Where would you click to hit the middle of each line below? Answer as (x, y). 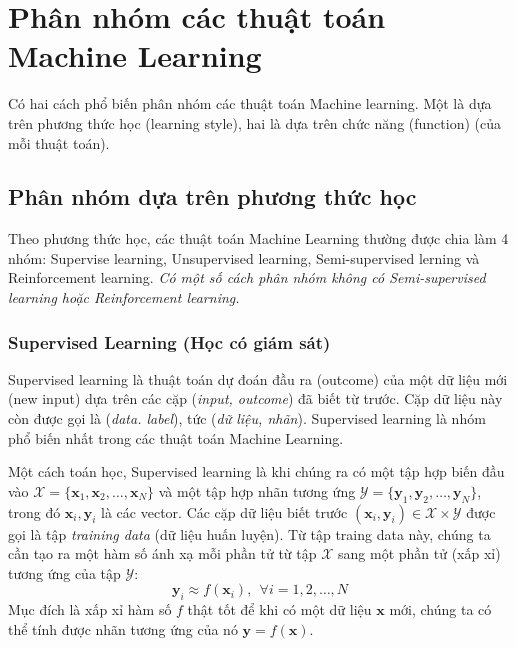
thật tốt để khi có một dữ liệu (279, 609)
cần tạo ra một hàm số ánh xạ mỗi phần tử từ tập (162, 553)
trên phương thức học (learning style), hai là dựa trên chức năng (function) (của (254, 122)
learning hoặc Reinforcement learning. (124, 297)
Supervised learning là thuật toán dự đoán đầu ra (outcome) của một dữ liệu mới (258, 378)
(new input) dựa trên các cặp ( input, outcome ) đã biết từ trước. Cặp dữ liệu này (255, 398)
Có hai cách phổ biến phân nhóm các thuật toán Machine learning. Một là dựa (250, 103)
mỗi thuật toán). (59, 142)
